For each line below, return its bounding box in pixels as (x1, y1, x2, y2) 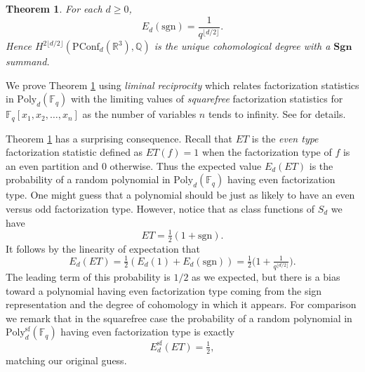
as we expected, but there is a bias (192, 270, 340, 284)
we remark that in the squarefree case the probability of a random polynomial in (6, 310, 352, 325)
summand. (6, 54, 50, 68)
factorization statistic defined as (6, 145, 143, 159)
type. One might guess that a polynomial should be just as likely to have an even (6, 187, 355, 202)
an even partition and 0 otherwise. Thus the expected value (6, 158, 262, 173)
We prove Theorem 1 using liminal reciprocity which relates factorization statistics (6, 77, 359, 92)
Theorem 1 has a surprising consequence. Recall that (6, 131, 232, 145)
